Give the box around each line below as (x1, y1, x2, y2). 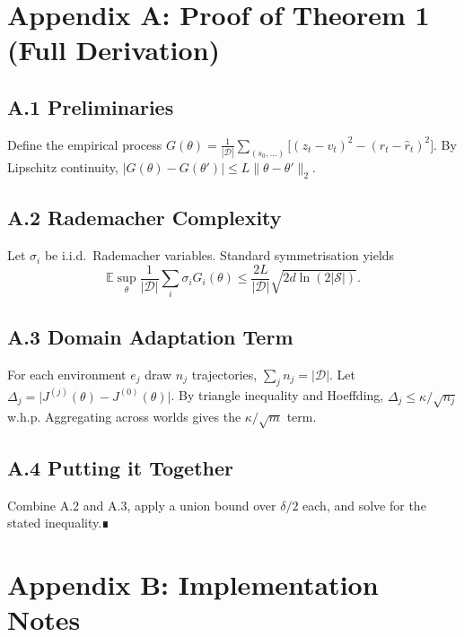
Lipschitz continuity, (7, 158, 118, 177)
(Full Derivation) (7, 31, 221, 68)
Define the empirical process (7, 135, 162, 153)
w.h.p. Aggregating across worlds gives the (7, 406, 241, 425)
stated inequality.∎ (7, 513, 110, 532)
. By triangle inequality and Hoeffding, (171, 386, 384, 405)
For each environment (7, 364, 127, 383)
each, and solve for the (302, 495, 426, 514)
